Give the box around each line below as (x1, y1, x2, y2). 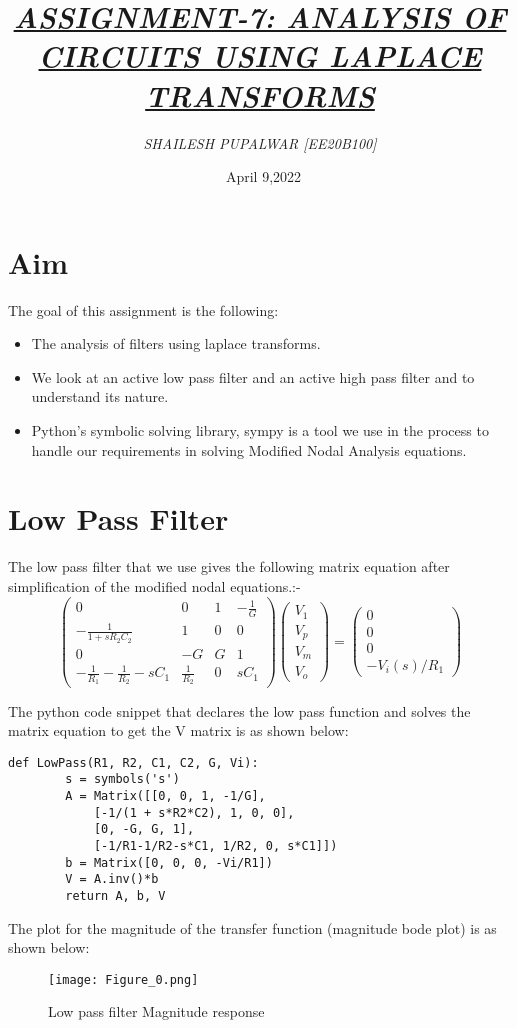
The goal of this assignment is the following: (8, 299, 279, 320)
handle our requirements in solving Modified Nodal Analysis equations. (31, 439, 467, 460)
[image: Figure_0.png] (48, 972, 199, 987)
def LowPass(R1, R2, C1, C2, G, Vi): (8, 755, 259, 770)
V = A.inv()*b (65, 872, 159, 887)
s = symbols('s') (65, 772, 180, 787)
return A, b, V (65, 888, 166, 903)
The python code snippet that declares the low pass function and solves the (8, 700, 471, 721)
